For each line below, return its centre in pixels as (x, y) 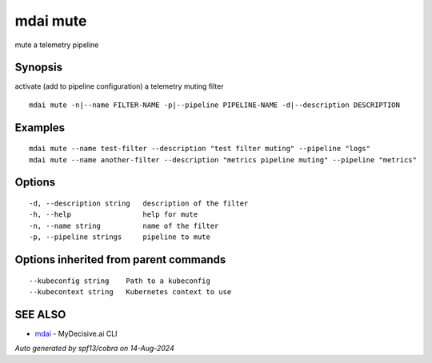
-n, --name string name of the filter (124, 225)
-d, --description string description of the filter (139, 203)
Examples (40, 128)
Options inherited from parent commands (120, 260)
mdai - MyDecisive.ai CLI (76, 333)
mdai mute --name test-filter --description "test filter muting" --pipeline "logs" (200, 149)
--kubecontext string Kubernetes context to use (130, 292)
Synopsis (39, 68)
